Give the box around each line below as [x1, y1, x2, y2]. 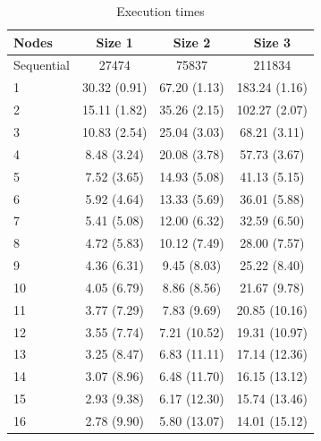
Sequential [13, 55, 71, 74]
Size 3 [253, 32, 291, 51]
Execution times [116, 2, 205, 20]
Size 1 [96, 32, 133, 51]
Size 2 [173, 32, 211, 51]
